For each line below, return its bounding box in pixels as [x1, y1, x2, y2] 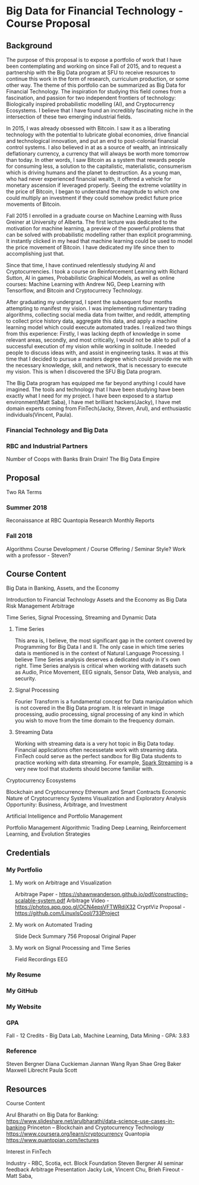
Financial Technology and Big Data [6, 426, 108, 434]
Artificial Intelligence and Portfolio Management [6, 812, 123, 820]
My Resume [6, 971, 42, 979]
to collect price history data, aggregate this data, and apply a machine [6, 317, 178, 324]
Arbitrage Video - [66, 897, 109, 904]
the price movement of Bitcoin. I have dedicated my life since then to [6, 244, 175, 251]
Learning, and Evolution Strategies [6, 830, 91, 837]
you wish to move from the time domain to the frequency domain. [14, 717, 175, 724]
